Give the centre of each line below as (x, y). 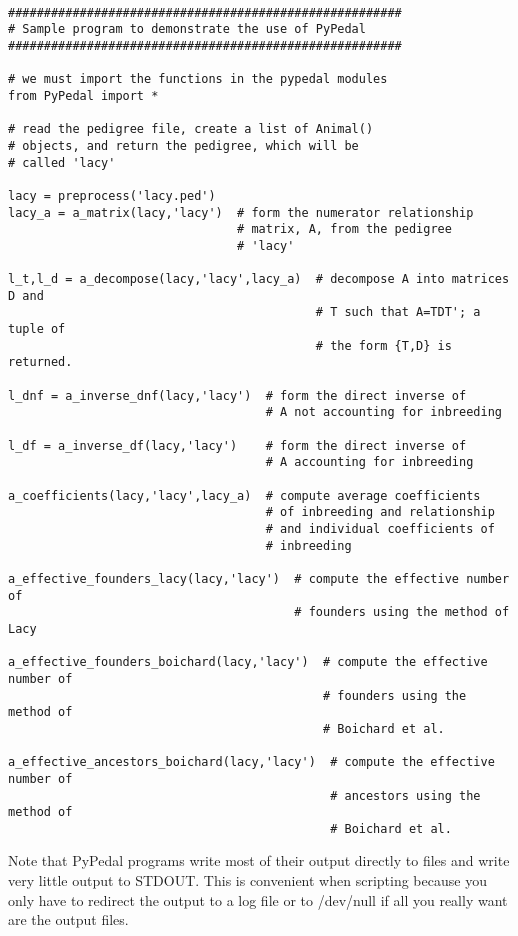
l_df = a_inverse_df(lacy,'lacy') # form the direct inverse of (237, 445)
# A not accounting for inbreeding (383, 412)
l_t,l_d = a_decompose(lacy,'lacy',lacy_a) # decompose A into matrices (259, 279)
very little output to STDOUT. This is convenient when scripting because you (247, 880)
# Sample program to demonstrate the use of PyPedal (187, 29)
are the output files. (68, 919)
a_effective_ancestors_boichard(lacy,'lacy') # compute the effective (251, 762)
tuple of (37, 329)
